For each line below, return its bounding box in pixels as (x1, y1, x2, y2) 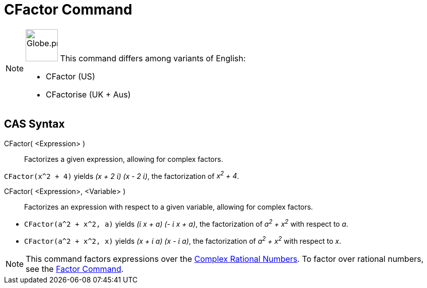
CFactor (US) (46, 71, 95, 81)
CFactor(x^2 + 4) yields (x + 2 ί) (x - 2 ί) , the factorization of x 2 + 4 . (4, 170, 239, 180)
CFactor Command (4, 1, 132, 18)
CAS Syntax (4, 118, 65, 131)
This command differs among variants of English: (60, 53, 246, 63)
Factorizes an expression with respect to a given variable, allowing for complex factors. (24, 203, 313, 212)
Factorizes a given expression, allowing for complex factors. (24, 154, 223, 163)
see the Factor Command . (26, 263, 124, 274)
